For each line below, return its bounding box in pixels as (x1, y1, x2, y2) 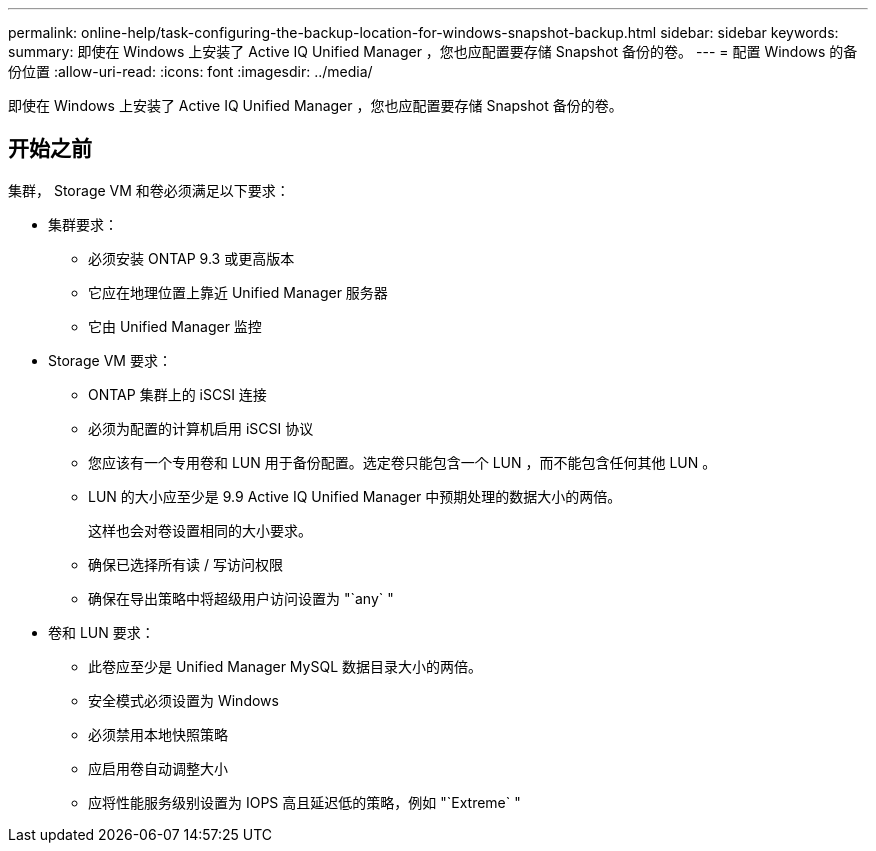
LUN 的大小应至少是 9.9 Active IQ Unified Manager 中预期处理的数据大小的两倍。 (88, 487, 622, 505)
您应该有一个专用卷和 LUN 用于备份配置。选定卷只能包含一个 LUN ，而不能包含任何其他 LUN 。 (88, 453, 717, 471)
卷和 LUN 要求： (48, 623, 155, 641)
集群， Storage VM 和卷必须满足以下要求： (8, 181, 290, 199)
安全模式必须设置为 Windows (88, 691, 279, 709)
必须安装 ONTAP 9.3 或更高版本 (88, 249, 295, 267)
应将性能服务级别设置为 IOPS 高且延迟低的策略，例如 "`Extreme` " (88, 793, 521, 811)
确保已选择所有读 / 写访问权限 (88, 555, 283, 573)
